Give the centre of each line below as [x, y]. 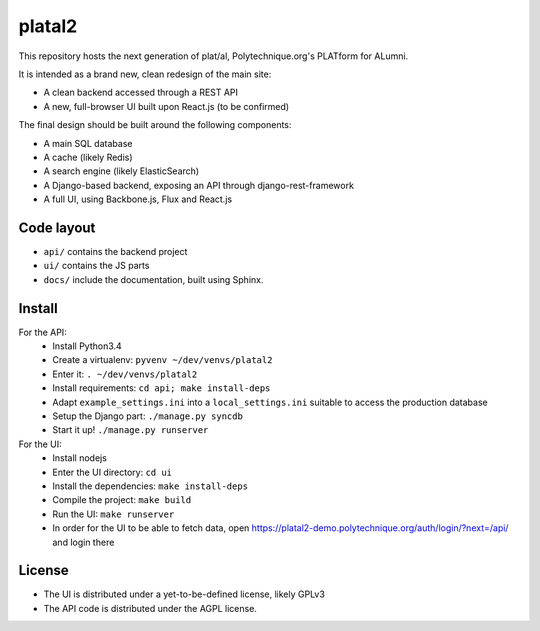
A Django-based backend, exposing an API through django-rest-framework [199, 185]
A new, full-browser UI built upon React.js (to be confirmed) [166, 106]
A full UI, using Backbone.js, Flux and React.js [138, 199]
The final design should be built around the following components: [155, 125]
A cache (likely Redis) [88, 157]
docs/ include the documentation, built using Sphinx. [153, 279]
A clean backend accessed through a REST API [141, 92]
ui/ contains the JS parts [96, 266]
